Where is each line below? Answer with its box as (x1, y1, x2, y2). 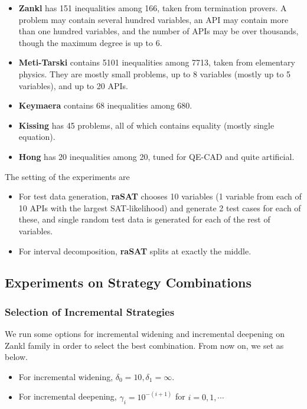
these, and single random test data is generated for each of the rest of (18, 213, 270, 225)
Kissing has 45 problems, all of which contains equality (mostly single (18, 119, 275, 131)
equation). (18, 130, 55, 143)
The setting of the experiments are (5, 170, 130, 182)
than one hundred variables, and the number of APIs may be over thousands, (18, 25, 299, 37)
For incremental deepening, (18, 390, 117, 403)
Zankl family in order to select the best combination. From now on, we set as (5, 339, 284, 351)
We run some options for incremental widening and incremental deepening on (5, 328, 285, 340)
